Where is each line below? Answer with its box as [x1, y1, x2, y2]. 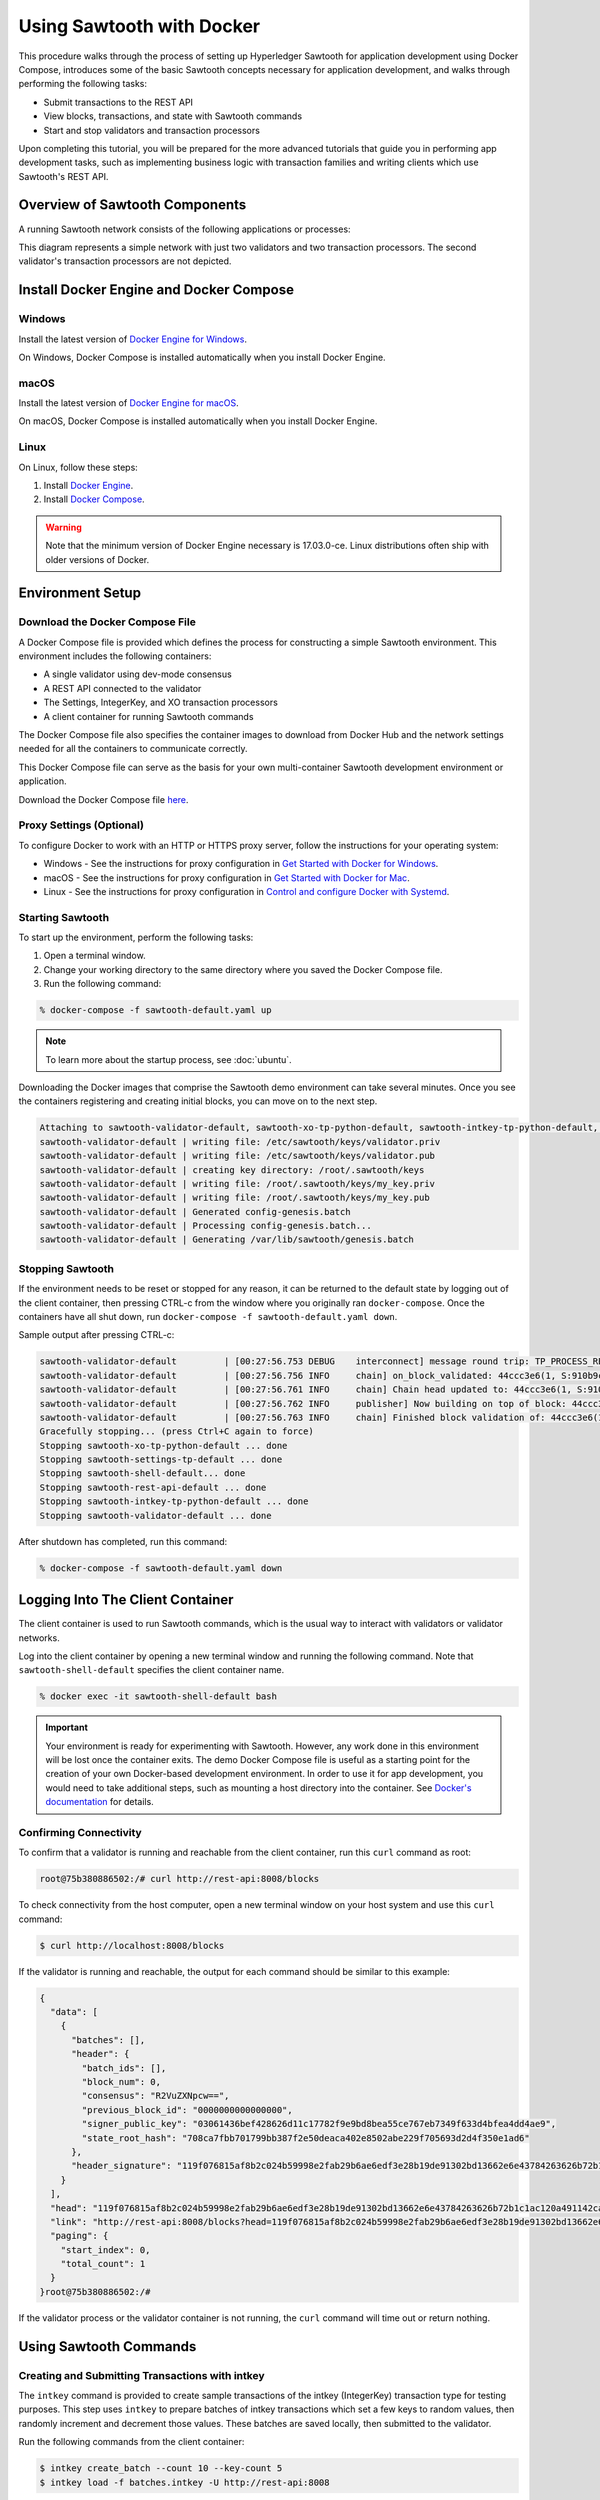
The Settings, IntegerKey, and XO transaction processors [43, 696, 279, 709]
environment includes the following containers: [18, 650, 212, 662]
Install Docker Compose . [43, 493, 145, 505]
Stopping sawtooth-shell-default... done [39, 1468, 246, 1479]
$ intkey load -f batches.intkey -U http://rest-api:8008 [39, 2476, 330, 2488]
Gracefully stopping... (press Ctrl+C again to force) [39, 1426, 314, 1437]
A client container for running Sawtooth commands [43, 710, 254, 722]
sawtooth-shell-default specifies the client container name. [18, 1664, 285, 1676]
